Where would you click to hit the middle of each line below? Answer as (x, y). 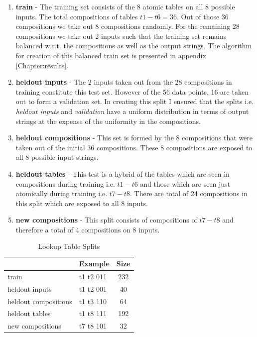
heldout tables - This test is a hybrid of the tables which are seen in (123, 173)
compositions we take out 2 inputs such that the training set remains (121, 36)
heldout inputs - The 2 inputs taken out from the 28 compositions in (124, 82)
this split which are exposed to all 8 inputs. (82, 203)
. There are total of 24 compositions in (189, 193)
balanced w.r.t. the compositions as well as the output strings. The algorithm (134, 46)
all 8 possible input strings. (57, 157)
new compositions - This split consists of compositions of (106, 220)
